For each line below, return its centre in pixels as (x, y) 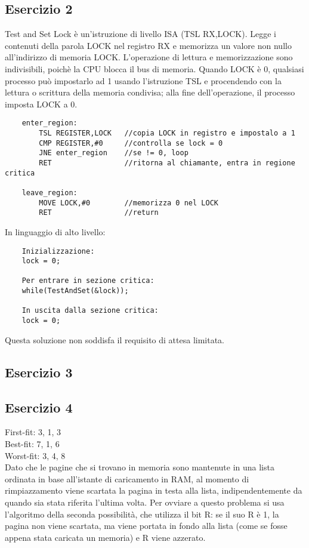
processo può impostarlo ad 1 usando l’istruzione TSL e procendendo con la (143, 80)
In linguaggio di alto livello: (55, 231)
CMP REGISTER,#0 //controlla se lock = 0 (131, 143)
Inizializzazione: (58, 251)
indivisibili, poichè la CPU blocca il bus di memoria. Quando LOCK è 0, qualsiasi (154, 68)
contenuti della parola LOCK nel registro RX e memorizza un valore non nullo (148, 45)
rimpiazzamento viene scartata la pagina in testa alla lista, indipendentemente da (154, 490)
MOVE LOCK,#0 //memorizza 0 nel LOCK (129, 203)
